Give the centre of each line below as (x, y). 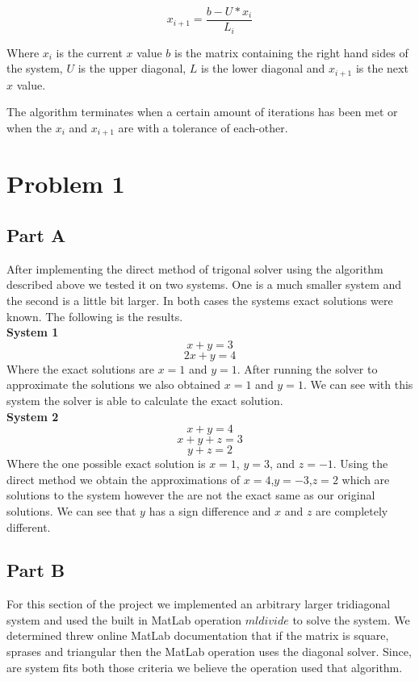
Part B (36, 570)
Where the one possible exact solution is (106, 464)
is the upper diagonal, (132, 68)
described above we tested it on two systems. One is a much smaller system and (204, 284)
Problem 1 (66, 184)
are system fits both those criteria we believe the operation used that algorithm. (205, 667)
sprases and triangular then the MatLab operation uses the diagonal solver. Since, (209, 652)
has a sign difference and (210, 510)
